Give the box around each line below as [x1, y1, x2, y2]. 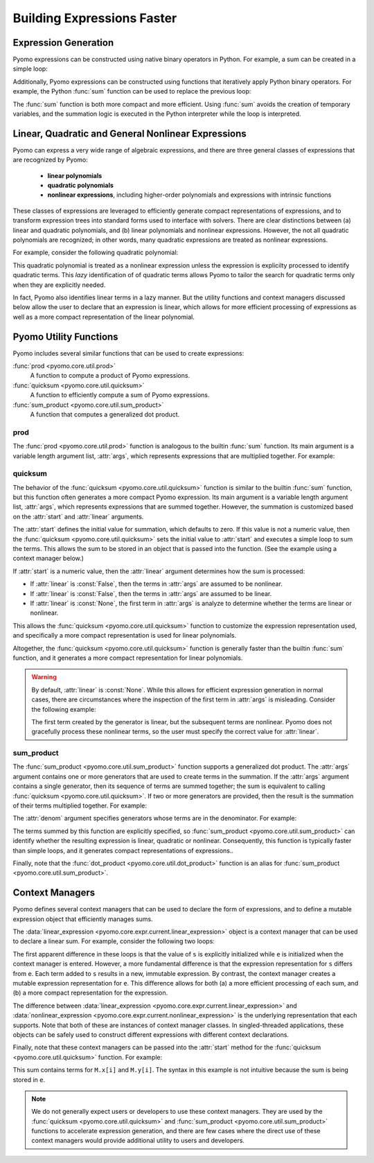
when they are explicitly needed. [12, 281, 106, 289]
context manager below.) [12, 554, 84, 563]
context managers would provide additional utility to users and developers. [31, 1137, 245, 1145]
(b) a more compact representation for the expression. [12, 988, 168, 997]
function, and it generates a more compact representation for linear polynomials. [12, 654, 243, 662]
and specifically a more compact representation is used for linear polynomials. [12, 631, 237, 640]
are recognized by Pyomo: [12, 156, 88, 164]
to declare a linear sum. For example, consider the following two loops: [12, 937, 215, 945]
